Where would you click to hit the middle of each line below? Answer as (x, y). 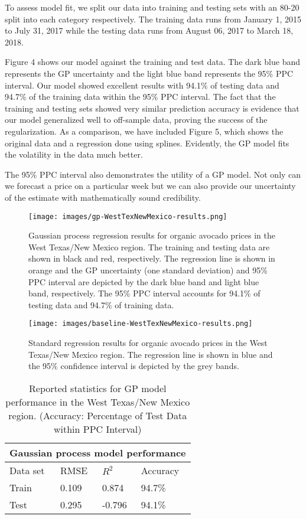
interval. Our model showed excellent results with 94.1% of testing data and (142, 85)
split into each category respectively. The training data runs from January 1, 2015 (153, 19)
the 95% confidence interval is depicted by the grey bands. (134, 366)
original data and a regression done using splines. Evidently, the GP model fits (147, 143)
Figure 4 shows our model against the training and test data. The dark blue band (153, 62)
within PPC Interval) (98, 429)
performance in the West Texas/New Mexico (98, 402)
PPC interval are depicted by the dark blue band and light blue (144, 281)
